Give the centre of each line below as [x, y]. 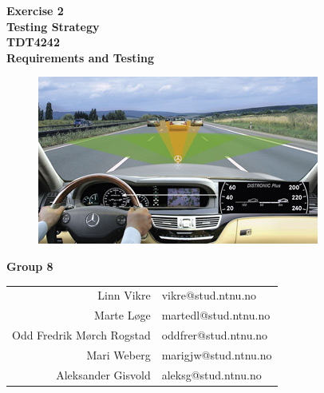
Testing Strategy [53, 26]
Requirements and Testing [81, 57]
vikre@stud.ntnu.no [209, 295]
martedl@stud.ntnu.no [216, 315]
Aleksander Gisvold [103, 374]
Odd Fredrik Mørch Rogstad [81, 335]
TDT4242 [33, 42]
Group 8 [30, 266]
